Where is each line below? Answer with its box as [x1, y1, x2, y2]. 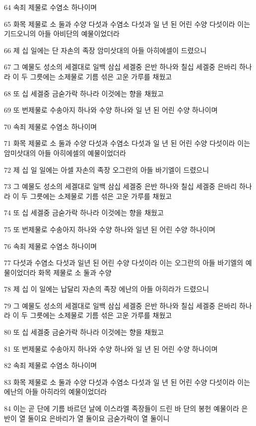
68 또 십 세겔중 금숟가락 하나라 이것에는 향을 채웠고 [4, 88, 164, 98]
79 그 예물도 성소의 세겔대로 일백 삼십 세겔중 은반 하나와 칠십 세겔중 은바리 [4, 300, 237, 310]
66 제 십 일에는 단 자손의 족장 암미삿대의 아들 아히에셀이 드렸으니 [4, 45, 207, 55]
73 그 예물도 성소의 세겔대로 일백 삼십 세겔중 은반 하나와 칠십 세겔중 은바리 [4, 181, 237, 191]
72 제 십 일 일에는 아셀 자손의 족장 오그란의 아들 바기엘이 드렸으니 [4, 164, 209, 175]
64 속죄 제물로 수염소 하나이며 [4, 2, 97, 12]
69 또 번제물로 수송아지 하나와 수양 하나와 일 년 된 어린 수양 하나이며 [4, 105, 218, 115]
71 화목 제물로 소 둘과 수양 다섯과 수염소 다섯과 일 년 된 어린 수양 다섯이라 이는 [4, 138, 251, 148]
